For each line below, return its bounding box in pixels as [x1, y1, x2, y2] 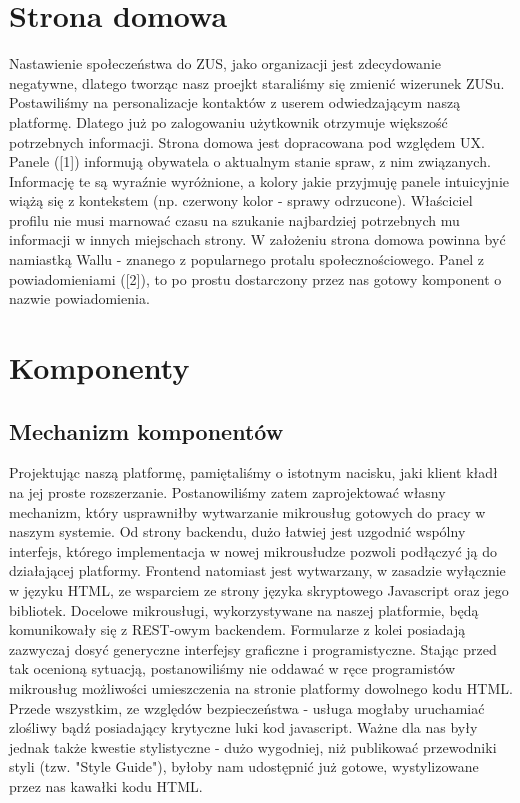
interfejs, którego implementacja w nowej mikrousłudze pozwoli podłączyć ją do [9, 540, 497, 561]
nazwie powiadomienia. [9, 288, 150, 309]
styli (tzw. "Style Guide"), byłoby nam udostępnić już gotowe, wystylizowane [9, 756, 479, 777]
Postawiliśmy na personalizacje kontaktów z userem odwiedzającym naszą [9, 92, 461, 113]
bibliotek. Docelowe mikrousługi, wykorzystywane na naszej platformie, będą [9, 599, 479, 620]
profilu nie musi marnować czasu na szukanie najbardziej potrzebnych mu [9, 209, 460, 230]
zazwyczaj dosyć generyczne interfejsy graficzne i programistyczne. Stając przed [9, 638, 497, 659]
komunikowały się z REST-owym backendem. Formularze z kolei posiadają [9, 619, 466, 640]
